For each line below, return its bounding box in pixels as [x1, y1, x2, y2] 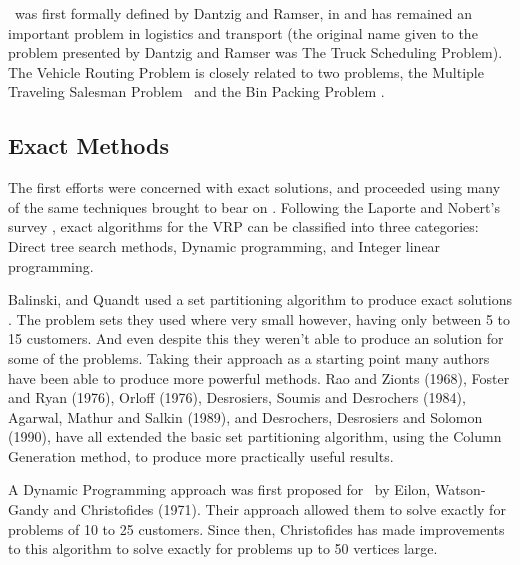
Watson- [434, 479, 486, 500]
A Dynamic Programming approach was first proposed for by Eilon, [8, 479, 431, 500]
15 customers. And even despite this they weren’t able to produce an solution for [8, 328, 504, 349]
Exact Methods [8, 130, 170, 161]
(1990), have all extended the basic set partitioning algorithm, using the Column [8, 426, 502, 447]
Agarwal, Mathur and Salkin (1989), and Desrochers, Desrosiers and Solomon [8, 406, 483, 427]
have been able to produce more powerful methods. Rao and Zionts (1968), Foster [8, 367, 510, 388]
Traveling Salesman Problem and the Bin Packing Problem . [8, 81, 385, 102]
